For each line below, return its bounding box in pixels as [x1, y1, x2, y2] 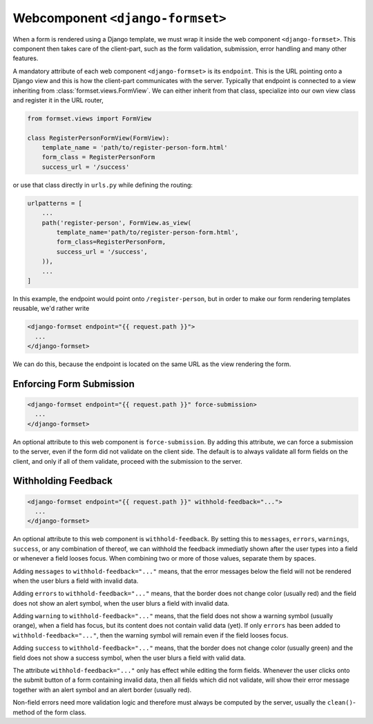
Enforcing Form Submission [12, 378, 135, 390]
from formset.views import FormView [27, 114, 152, 123]
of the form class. [36, 708, 86, 716]
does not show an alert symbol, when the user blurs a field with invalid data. [12, 599, 229, 607]
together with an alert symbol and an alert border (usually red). [12, 685, 192, 694]
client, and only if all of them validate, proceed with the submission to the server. [12, 457, 242, 465]
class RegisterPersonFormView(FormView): [27, 134, 170, 142]
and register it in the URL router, [12, 96, 104, 104]
